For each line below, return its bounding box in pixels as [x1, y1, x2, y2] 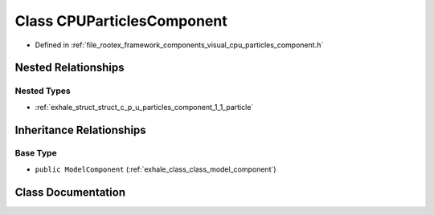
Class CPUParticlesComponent [14, 12, 228, 30]
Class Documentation [14, 185, 126, 199]
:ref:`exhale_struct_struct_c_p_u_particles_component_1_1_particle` [35, 102, 254, 112]
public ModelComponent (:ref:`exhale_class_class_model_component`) [35, 164, 276, 174]
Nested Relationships [14, 61, 125, 75]
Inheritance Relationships [14, 123, 146, 136]
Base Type [14, 148, 57, 159]
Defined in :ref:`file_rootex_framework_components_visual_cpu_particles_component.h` [35, 40, 324, 50]
